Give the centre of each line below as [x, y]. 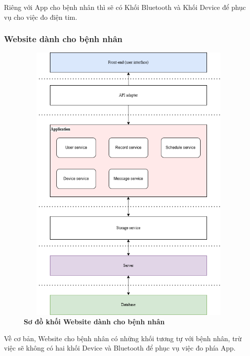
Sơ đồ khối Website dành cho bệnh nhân [94, 322]
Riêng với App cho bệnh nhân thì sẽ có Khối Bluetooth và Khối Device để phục [125, 7]
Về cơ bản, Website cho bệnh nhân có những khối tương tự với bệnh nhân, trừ [123, 338]
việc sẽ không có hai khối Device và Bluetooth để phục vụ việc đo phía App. [120, 348]
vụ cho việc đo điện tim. [41, 17]
